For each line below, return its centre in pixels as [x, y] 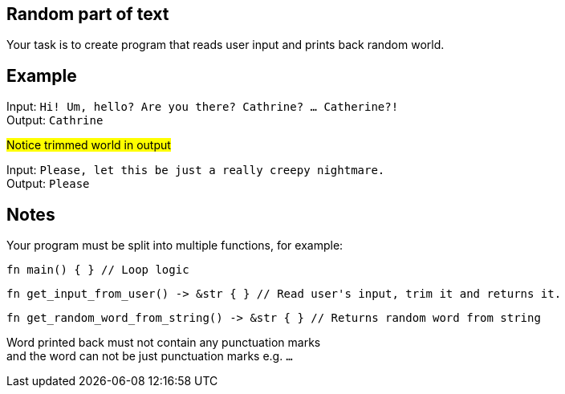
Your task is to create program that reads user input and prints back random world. [226, 45]
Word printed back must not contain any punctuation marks [164, 343]
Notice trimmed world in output [89, 145]
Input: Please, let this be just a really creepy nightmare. [196, 170]
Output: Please [48, 184]
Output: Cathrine [55, 120]
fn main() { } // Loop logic [98, 270]
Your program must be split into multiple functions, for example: [175, 246]
